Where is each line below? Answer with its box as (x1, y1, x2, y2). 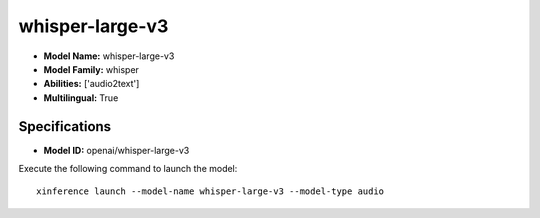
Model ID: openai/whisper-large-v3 (43, 144, 190, 156)
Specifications (18, 118, 112, 135)
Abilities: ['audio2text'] (43, 78, 140, 90)
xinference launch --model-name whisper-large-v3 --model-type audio (36, 186, 385, 197)
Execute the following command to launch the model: (18, 163, 238, 175)
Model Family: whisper (43, 63, 140, 75)
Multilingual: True (43, 91, 119, 104)
